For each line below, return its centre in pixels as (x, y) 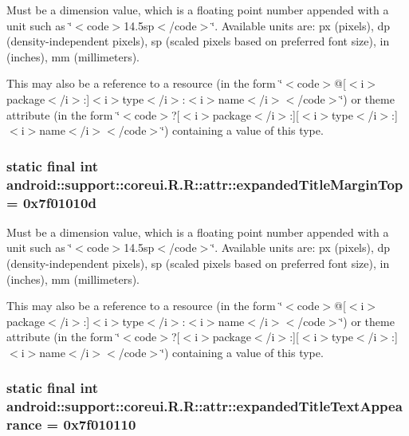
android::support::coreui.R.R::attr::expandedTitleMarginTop (205, 184)
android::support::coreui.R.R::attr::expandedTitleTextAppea (204, 406)
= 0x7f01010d (51, 202)
